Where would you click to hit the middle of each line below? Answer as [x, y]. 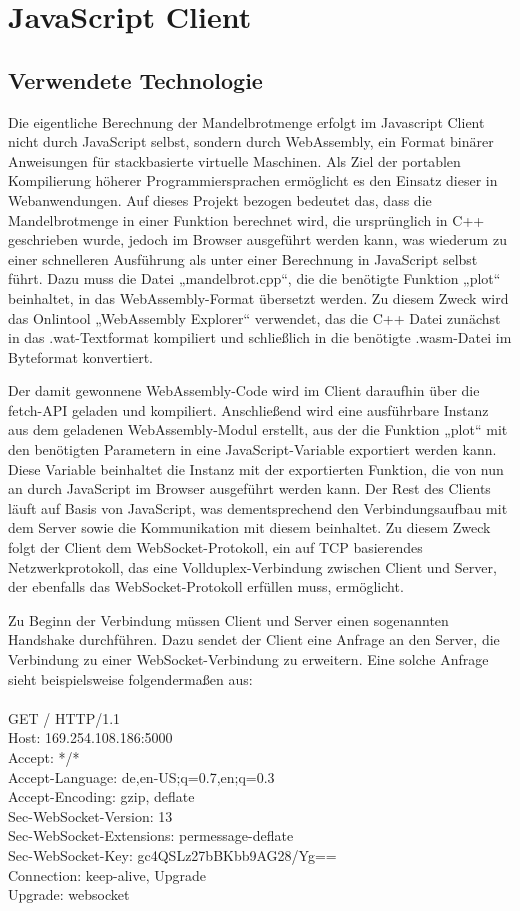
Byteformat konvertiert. [80, 356]
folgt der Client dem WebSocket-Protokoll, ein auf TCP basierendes [215, 547]
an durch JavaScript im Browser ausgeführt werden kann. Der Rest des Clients [249, 488]
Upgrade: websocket [69, 894]
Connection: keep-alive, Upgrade [107, 874]
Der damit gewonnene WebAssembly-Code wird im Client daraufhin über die [244, 390]
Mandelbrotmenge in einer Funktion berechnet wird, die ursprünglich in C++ [246, 219]
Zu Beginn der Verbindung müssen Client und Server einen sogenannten [228, 619]
